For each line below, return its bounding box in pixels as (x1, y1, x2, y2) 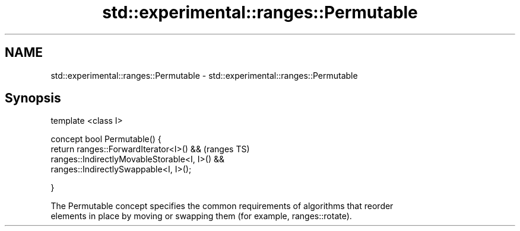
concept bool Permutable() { (50, 134, 161, 145)
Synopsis (5, 91, 61, 106)
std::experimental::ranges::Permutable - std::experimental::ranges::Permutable (50, 70, 358, 81)
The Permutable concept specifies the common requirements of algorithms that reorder (50, 201, 394, 211)
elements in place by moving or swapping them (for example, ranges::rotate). (50, 211, 352, 222)
